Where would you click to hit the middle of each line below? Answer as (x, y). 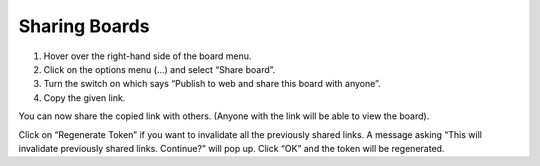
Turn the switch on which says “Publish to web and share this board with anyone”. (212, 84)
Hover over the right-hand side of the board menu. (147, 56)
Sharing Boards (84, 26)
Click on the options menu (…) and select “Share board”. (159, 69)
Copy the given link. (84, 97)
